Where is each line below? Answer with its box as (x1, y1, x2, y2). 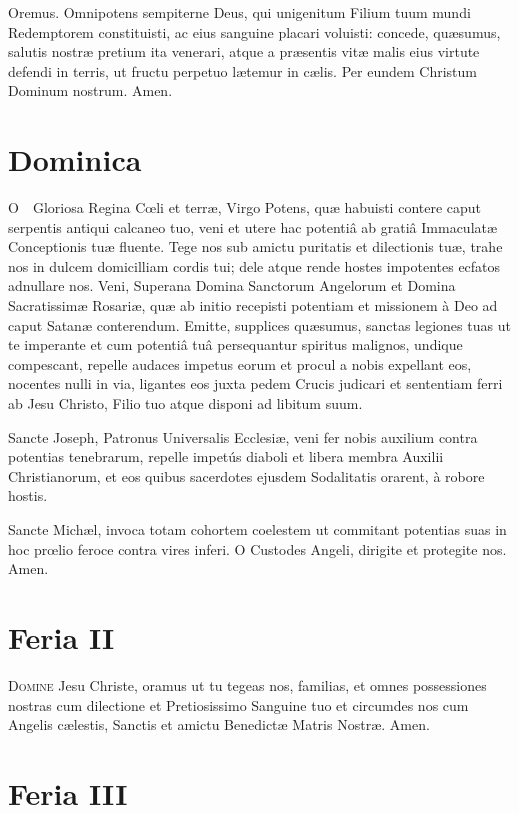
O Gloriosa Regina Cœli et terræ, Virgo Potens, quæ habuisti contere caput (8, 197, 482, 218)
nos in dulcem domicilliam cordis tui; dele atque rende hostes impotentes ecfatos (8, 255, 501, 276)
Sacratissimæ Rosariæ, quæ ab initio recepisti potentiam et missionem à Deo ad (8, 295, 498, 316)
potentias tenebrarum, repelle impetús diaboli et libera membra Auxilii (8, 446, 444, 467)
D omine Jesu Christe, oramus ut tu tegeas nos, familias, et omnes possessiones (8, 674, 487, 695)
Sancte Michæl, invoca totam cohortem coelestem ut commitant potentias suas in (8, 519, 507, 539)
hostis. (8, 485, 48, 506)
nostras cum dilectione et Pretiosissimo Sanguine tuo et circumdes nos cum (8, 694, 469, 715)
